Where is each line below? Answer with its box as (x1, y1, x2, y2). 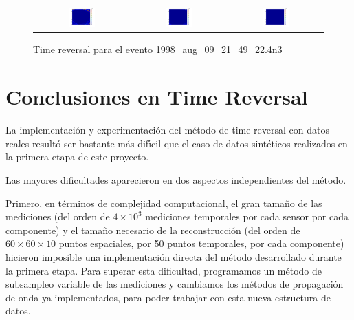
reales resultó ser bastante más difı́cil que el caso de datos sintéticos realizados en (5, 136, 348, 150)
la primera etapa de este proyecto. (5, 149, 149, 164)
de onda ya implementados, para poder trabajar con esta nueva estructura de (5, 290, 331, 304)
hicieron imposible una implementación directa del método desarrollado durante (5, 249, 342, 264)
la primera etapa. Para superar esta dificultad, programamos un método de (5, 263, 322, 277)
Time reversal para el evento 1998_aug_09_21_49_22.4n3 (33, 42, 283, 56)
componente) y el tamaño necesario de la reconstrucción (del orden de (5, 222, 300, 237)
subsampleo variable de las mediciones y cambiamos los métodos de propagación (5, 277, 344, 291)
